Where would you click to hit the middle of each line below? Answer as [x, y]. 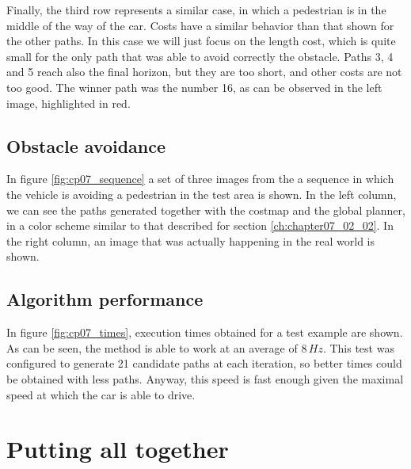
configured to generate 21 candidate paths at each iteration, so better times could [204, 363]
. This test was [358, 347]
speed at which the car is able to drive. [101, 394]
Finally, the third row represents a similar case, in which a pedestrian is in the [196, 10]
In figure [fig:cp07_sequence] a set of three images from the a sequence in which [200, 179]
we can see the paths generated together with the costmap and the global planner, [206, 210]
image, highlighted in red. [68, 103]
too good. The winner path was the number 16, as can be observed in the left [194, 87]
